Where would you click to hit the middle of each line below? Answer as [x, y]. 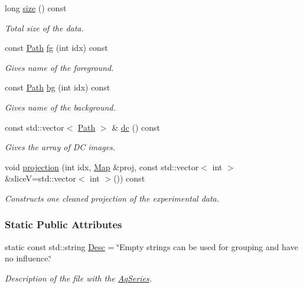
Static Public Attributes [63, 224]
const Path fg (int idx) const [56, 48]
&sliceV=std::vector [40, 178]
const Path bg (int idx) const [58, 87]
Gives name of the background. [60, 107]
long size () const [36, 8]
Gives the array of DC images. [60, 147]
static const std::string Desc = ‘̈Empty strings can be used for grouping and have [151, 246]
